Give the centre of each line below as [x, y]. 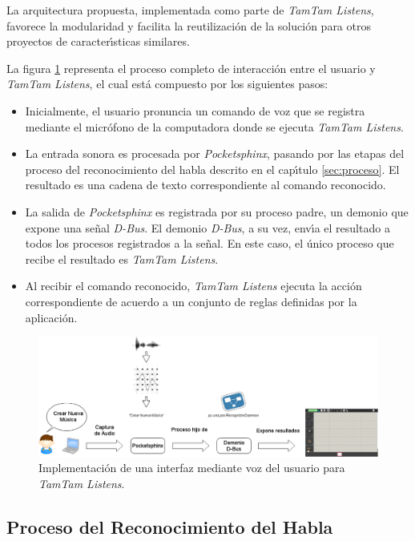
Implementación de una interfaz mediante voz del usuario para [192, 468]
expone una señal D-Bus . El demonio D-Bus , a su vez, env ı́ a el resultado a [207, 227]
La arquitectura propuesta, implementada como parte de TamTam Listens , [190, 10]
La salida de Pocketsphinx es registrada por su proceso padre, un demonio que [217, 211]
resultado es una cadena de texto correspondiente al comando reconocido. [205, 185]
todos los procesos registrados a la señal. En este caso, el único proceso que [210, 243]
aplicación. [51, 317]
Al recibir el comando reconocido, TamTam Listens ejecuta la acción [193, 286]
